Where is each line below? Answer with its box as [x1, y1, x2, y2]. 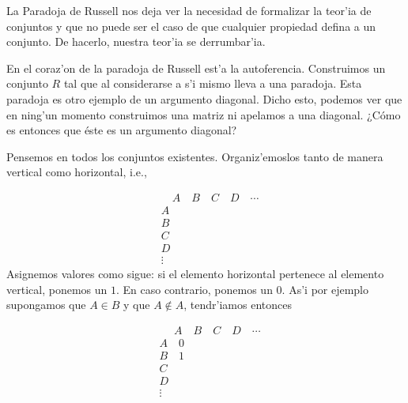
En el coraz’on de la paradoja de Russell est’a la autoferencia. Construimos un [6, 59, 386, 76]
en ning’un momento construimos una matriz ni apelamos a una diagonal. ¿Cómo [6, 106, 401, 122]
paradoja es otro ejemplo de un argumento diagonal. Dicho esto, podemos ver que [6, 90, 402, 107]
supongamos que [6, 296, 86, 313]
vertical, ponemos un [6, 281, 108, 297]
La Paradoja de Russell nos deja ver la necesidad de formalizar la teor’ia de [6, 2, 372, 18]
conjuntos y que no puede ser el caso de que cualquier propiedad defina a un [6, 17, 376, 34]
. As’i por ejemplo [281, 281, 369, 297]
